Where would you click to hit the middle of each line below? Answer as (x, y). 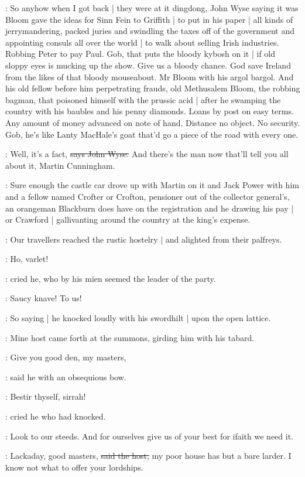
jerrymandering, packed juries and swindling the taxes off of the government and (150, 31)
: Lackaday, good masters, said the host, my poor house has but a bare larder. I (148, 456)
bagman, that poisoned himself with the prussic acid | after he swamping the (143, 99)
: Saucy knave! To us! (44, 298)
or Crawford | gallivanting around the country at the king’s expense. (128, 219)
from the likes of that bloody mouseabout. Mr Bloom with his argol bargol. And (150, 76)
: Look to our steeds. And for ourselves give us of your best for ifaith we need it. (150, 436)
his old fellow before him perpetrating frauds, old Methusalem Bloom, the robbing (153, 88)
